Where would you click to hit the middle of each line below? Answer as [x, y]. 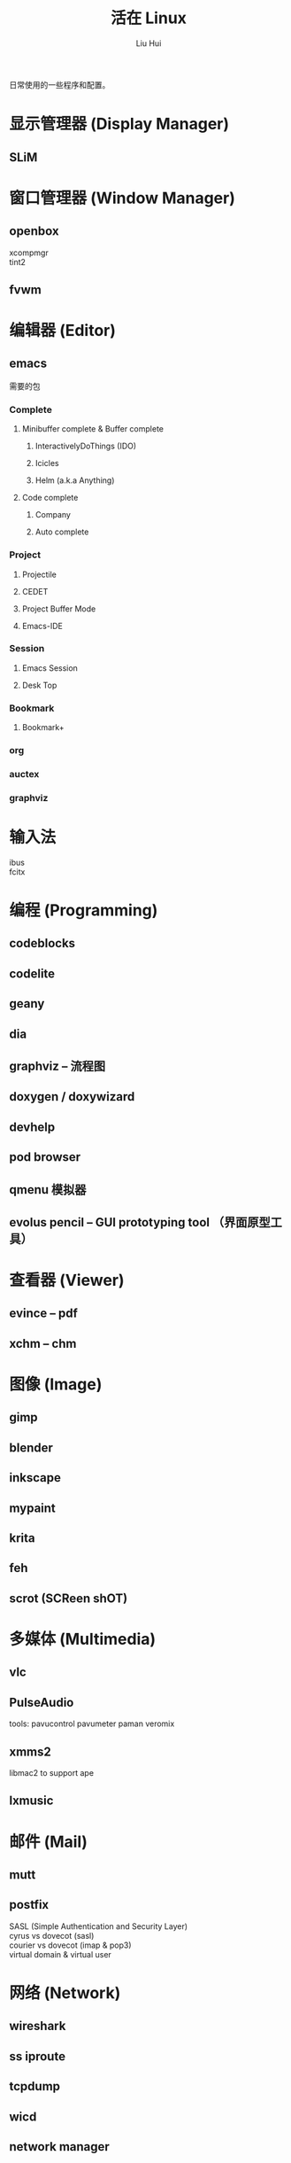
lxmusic [31, 1801]
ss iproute [38, 2056]
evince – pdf [43, 1314]
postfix [29, 1905]
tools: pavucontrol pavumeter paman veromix [92, 1723]
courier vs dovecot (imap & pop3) [70, 1945]
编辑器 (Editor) [63, 331]
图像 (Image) [56, 1385]
